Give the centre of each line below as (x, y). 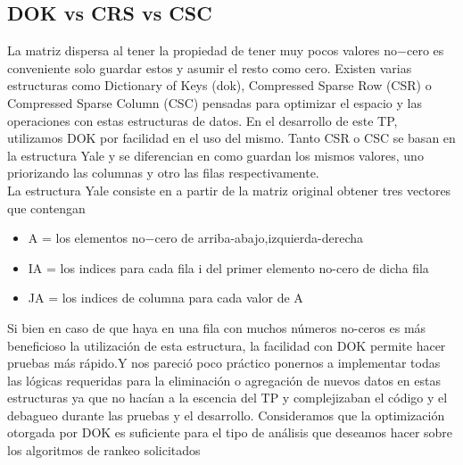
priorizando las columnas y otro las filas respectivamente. (163, 173)
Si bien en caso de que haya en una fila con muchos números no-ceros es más (217, 327)
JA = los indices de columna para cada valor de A (165, 298)
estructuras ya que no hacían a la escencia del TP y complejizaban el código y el (227, 398)
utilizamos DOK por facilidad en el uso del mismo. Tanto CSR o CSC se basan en (231, 138)
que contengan (46, 208)
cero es (425, 50)
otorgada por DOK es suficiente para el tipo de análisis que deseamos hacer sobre (230, 432)
